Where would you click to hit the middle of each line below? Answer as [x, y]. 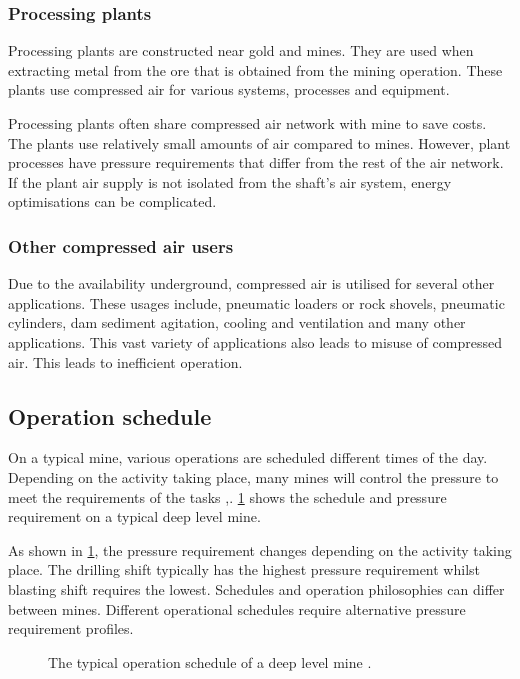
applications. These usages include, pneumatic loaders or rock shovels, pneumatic [256, 302]
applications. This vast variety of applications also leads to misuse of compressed [255, 341]
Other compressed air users [121, 245]
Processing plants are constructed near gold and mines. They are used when [241, 50]
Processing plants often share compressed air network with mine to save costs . [247, 123]
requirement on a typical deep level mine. [134, 516]
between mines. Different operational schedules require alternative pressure [237, 608]
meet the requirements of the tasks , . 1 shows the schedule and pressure [227, 496]
